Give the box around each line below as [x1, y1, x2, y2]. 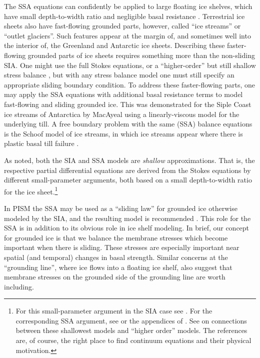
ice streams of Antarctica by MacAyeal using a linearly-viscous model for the [4, 108, 239, 119]
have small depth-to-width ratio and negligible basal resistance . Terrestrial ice [4, 10, 245, 21]
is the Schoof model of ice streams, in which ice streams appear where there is [4, 128, 243, 138]
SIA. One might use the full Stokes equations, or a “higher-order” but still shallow [4, 59, 256, 70]
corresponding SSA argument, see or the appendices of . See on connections [15, 315, 247, 325]
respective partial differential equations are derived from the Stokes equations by [4, 164, 251, 175]
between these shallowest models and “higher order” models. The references [15, 325, 247, 335]
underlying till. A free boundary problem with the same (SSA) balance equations [4, 118, 252, 129]
